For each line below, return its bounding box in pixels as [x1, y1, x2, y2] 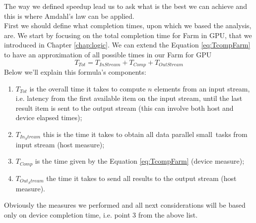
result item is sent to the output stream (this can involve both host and [15, 102, 234, 113]
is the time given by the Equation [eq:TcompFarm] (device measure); [35, 156, 245, 166]
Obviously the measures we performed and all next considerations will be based [4, 200, 246, 210]
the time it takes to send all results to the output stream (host [46, 173, 237, 183]
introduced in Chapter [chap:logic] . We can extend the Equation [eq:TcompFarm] [4, 40, 251, 50]
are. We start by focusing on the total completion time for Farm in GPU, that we [4, 30, 252, 40]
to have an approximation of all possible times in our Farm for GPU [4, 49, 212, 59]
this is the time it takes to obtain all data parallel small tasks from [43, 129, 248, 139]
